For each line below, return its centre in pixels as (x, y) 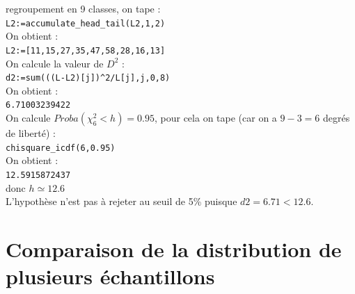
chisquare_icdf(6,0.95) (61, 148)
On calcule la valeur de (55, 63)
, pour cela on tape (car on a (215, 117)
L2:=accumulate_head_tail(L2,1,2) (86, 23)
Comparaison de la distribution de (174, 248)
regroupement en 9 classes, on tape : (83, 8)
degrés (336, 117)
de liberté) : (31, 133)
